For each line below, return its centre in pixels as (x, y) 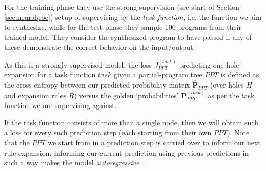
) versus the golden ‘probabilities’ (126, 95)
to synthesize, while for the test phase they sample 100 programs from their (123, 27)
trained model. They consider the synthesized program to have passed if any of (128, 37)
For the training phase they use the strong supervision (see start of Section (122, 7)
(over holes (227, 85)
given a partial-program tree (158, 74)
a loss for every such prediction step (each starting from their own (108, 132)
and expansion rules (35, 95)
